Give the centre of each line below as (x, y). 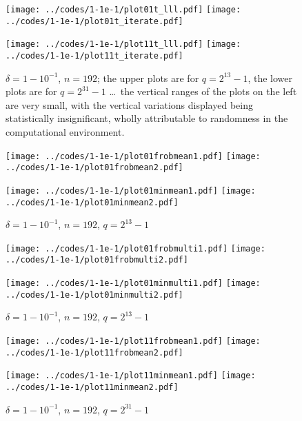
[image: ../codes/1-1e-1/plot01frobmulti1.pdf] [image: (135, 248)
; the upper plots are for (148, 78)
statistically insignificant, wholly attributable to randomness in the (147, 118)
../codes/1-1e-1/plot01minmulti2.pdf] (94, 295)
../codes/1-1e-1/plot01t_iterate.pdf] (94, 21)
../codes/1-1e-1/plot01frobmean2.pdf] (94, 168)
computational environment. (65, 132)
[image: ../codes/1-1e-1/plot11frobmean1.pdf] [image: (133, 341)
